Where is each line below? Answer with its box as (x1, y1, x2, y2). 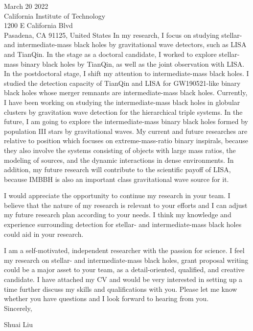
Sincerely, (4, 303, 32, 313)
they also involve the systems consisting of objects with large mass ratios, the (4, 145, 236, 155)
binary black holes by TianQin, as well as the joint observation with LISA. (21, 58, 245, 69)
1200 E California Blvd (4, 20, 73, 30)
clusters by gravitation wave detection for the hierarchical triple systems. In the (4, 106, 243, 117)
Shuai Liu (4, 319, 33, 330)
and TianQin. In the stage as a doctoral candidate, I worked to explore (4, 49, 217, 59)
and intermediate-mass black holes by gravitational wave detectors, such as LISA (4, 39, 247, 50)
